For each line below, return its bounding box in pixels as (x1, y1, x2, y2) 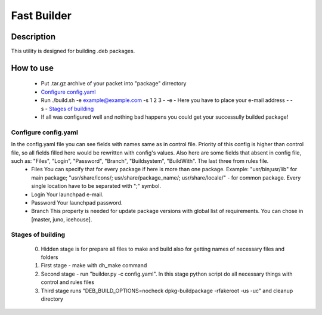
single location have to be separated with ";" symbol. (31, 183, 161, 190)
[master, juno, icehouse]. (31, 215, 92, 223)
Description (11, 32, 56, 42)
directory (41, 295, 64, 302)
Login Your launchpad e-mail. (31, 191, 104, 198)
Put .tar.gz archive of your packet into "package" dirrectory (41, 80, 187, 87)
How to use (11, 63, 54, 73)
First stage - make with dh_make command (41, 262, 147, 269)
